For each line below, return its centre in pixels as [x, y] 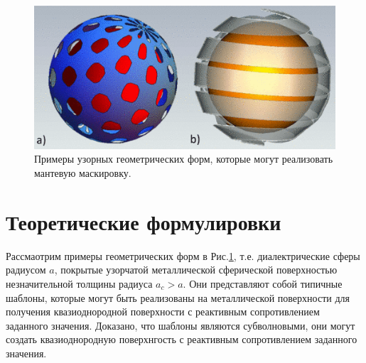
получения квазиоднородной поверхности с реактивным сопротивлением [163, 311]
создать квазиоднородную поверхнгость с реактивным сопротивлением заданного [182, 339]
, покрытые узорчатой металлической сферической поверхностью [196, 270]
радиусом [26, 270]
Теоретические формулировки [144, 221]
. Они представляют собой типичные [263, 283]
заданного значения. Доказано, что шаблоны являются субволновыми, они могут [181, 325]
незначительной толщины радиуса [79, 283]
